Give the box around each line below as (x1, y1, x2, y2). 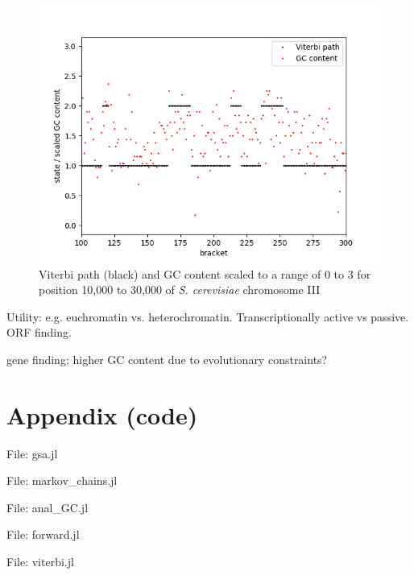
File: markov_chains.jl (6, 472, 118, 489)
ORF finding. (6, 324, 72, 341)
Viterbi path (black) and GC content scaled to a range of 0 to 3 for (39, 265, 371, 282)
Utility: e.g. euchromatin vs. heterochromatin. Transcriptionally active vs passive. (6, 308, 409, 325)
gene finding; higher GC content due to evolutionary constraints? (6, 350, 328, 367)
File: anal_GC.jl (6, 498, 89, 515)
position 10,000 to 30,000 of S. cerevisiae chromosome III (39, 281, 321, 298)
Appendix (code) (6, 398, 198, 431)
